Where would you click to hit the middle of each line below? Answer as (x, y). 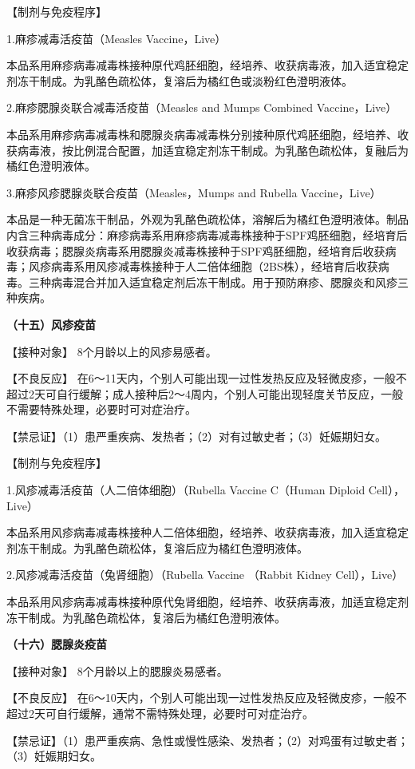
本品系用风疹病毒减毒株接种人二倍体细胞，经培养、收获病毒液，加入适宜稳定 (207, 532)
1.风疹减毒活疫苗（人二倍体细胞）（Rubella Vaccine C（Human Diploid (186, 490)
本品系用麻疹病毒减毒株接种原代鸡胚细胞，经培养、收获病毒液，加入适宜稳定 (207, 65)
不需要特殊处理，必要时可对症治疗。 (101, 409)
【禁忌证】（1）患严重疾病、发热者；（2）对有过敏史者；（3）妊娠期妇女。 (196, 436)
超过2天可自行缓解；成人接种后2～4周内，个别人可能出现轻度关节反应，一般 (205, 393)
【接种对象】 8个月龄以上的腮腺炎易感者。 (117, 670)
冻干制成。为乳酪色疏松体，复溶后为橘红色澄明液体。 (146, 617)
